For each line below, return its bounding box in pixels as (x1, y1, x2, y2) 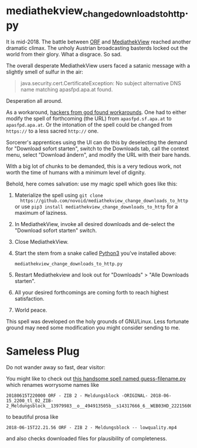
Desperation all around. (6, 97, 63, 104)
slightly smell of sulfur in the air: (6, 68, 83, 75)
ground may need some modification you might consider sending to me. (6, 324, 181, 331)
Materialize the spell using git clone (14, 191, 104, 198)
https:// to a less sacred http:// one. (6, 127, 98, 134)
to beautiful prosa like (6, 413, 59, 420)
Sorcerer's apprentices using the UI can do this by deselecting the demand (6, 139, 188, 146)
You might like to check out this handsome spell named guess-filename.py (6, 375, 186, 382)
